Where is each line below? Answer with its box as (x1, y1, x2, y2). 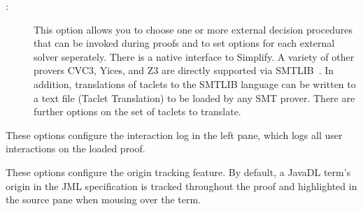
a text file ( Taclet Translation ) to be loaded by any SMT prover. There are (34, 90, 355, 105)
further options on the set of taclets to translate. (34, 104, 241, 119)
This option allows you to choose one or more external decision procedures (34, 22, 353, 36)
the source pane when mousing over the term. (6, 192, 201, 207)
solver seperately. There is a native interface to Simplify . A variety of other (34, 49, 355, 64)
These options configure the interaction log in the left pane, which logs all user (6, 127, 343, 142)
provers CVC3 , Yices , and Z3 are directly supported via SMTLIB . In (34, 63, 334, 78)
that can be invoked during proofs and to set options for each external (34, 36, 335, 50)
